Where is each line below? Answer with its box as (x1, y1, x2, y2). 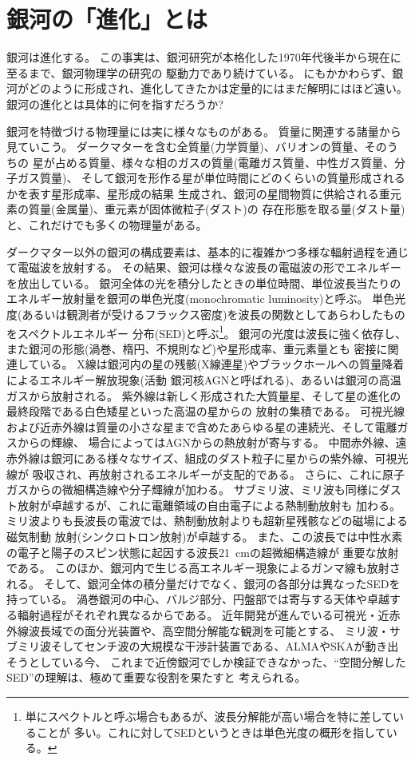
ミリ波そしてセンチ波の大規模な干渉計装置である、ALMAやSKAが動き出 (17, 638, 399, 655)
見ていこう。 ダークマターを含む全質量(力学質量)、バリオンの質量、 (6, 138, 365, 155)
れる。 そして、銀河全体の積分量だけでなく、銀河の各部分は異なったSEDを (6, 575, 401, 591)
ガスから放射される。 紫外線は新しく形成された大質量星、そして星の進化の (6, 387, 401, 404)
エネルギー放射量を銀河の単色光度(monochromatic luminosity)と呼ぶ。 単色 (6, 290, 395, 307)
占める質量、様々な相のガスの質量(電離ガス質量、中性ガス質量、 (54, 153, 395, 170)
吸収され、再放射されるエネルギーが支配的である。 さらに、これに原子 (32, 465, 405, 482)
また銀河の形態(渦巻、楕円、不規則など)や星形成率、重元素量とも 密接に (6, 340, 388, 356)
